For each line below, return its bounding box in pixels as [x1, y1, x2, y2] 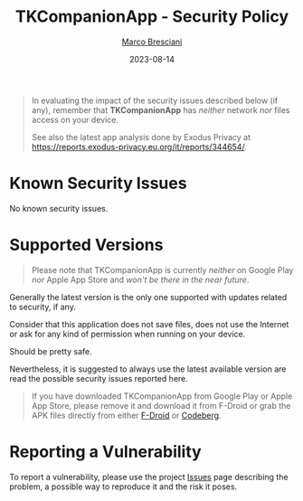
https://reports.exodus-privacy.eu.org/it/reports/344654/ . [31, 141, 247, 152]
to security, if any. [9, 301, 77, 312]
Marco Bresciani [121, 36, 183, 47]
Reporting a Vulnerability [9, 441, 202, 462]
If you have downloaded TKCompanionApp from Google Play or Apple [31, 391, 293, 402]
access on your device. [31, 114, 119, 125]
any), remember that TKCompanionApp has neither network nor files [31, 104, 290, 115]
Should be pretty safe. [9, 345, 92, 356]
